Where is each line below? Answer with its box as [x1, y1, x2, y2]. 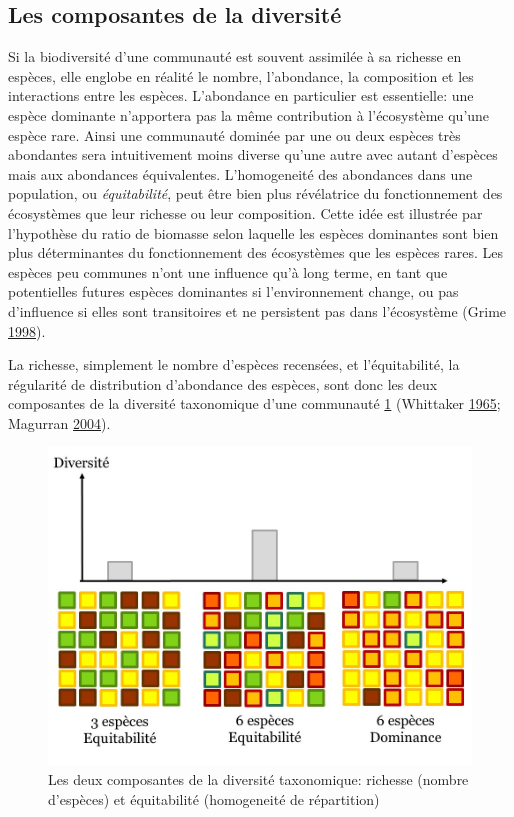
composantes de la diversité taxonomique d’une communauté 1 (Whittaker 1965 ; [8, 393, 501, 414]
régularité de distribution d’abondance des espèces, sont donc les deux [8, 373, 438, 394]
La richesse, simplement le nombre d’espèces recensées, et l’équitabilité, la [8, 354, 460, 375]
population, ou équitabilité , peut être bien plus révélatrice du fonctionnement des [8, 183, 503, 204]
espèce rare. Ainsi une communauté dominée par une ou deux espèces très [8, 124, 461, 145]
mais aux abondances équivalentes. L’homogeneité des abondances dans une [8, 163, 473, 184]
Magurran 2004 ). [8, 412, 111, 433]
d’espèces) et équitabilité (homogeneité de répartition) [48, 788, 380, 809]
